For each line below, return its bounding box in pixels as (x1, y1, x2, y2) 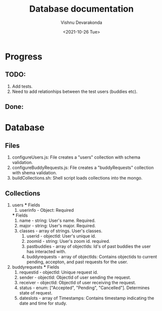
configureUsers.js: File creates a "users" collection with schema (12, 154, 141, 160)
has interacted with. (26, 248, 66, 254)
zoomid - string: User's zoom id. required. (26, 238, 111, 244)
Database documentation (29, 3, 134, 15)
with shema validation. (12, 170, 57, 176)
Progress (5, 51, 43, 62)
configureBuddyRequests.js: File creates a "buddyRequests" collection (12, 165, 154, 171)
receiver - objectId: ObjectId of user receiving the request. (19, 279, 136, 285)
